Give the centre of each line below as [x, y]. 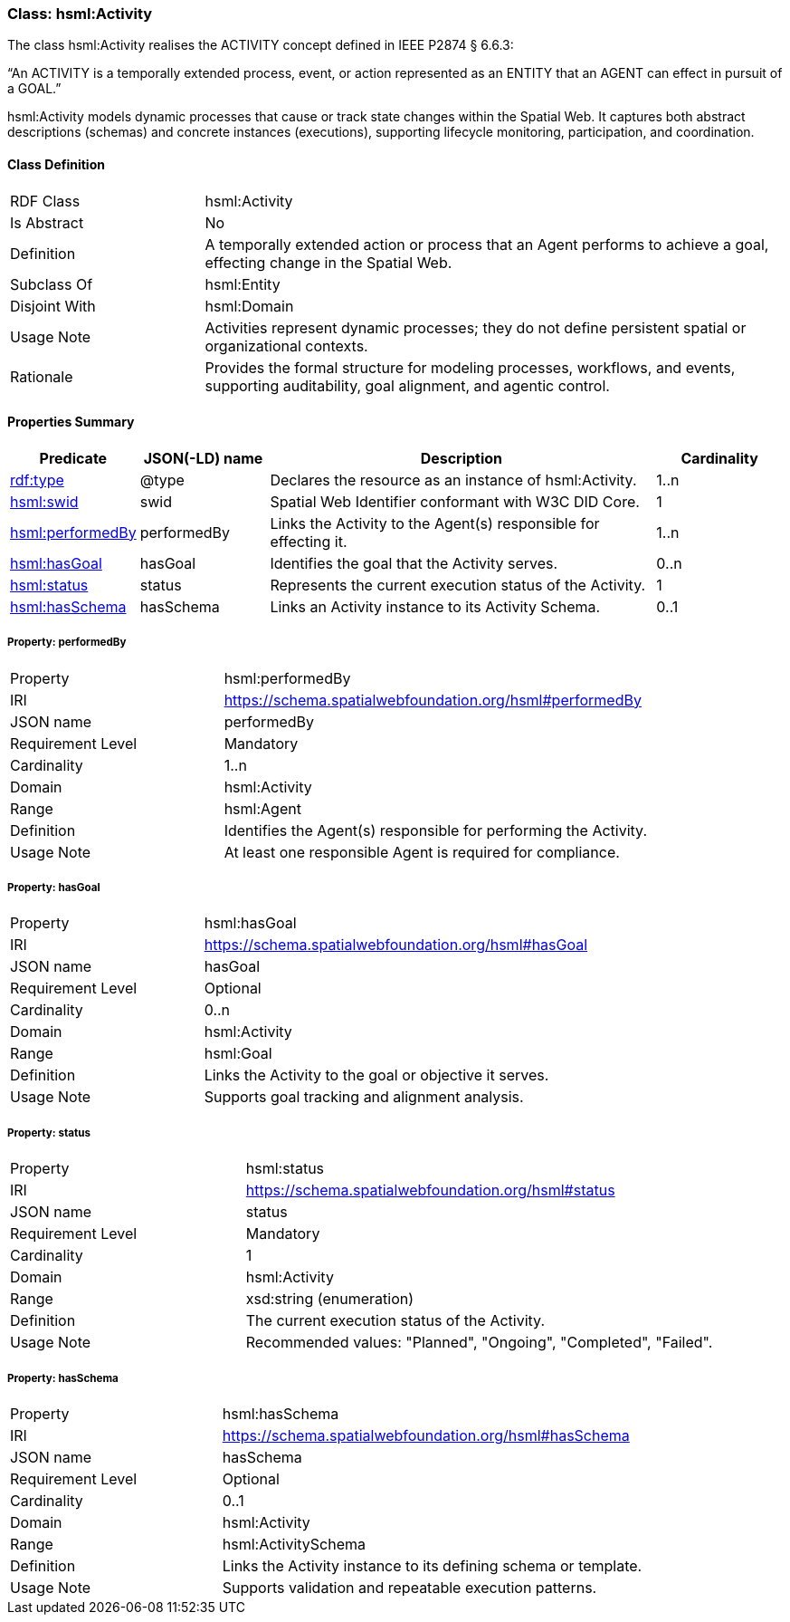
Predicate [73, 458]
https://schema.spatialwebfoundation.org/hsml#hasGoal [396, 945]
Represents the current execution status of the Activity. [458, 585]
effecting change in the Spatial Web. [328, 262]
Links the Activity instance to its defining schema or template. [432, 1565]
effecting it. [309, 541]
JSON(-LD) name [203, 458]
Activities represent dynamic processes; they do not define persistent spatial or [476, 327]
